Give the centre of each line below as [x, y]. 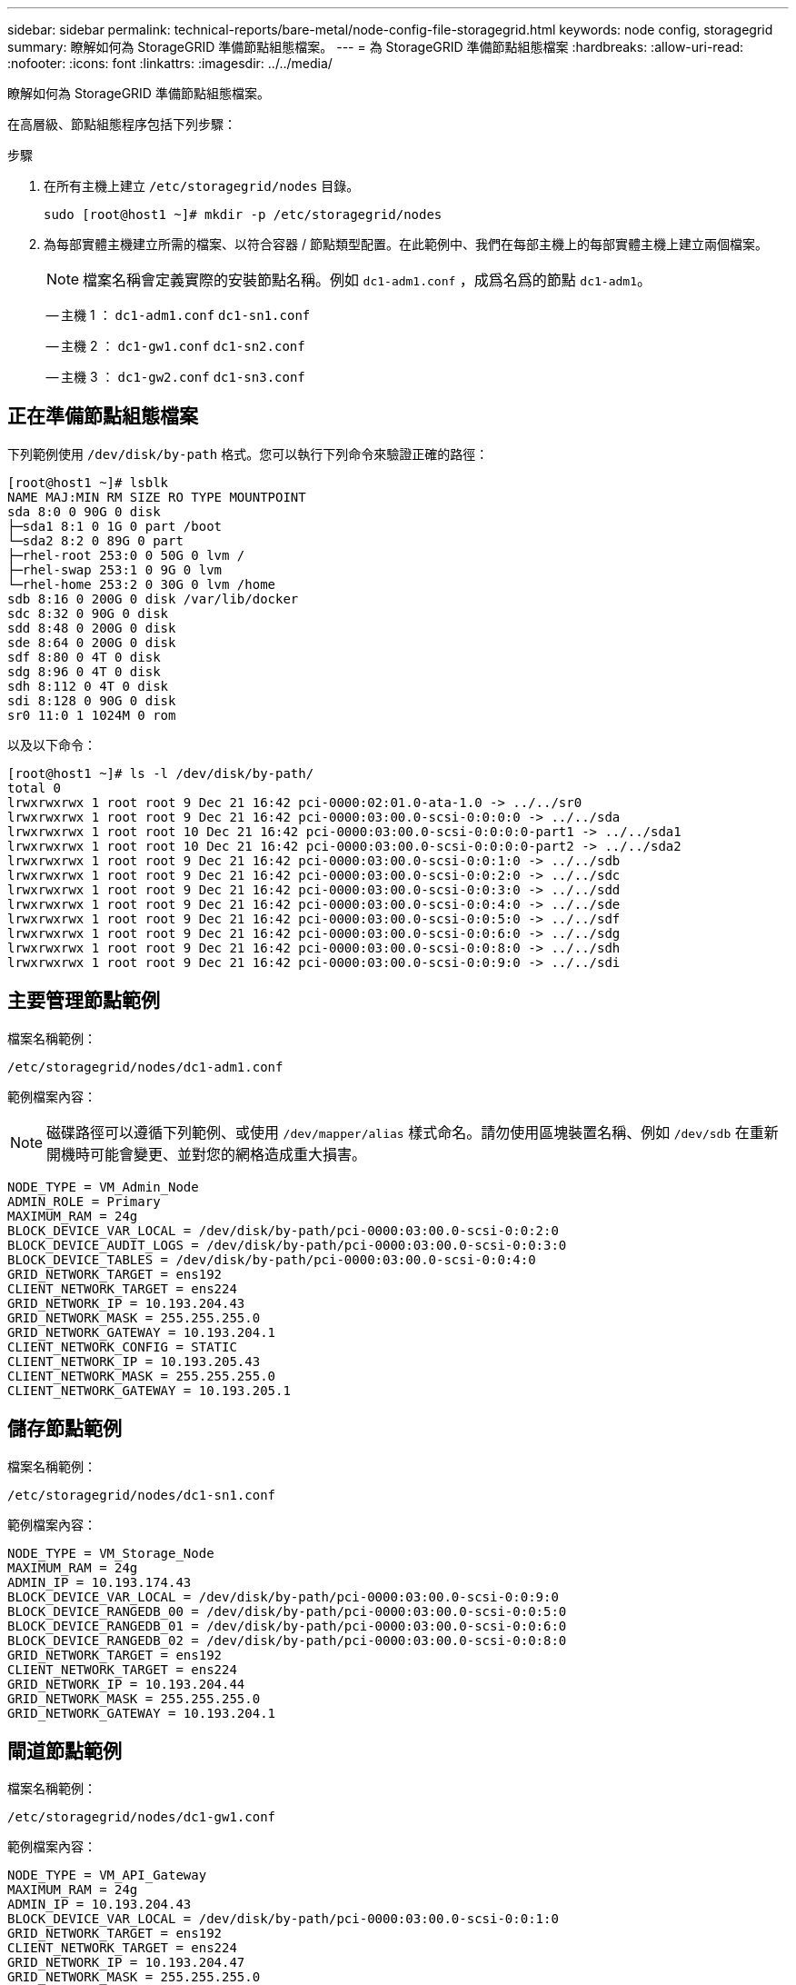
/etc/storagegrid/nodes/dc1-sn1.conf [142, 1495]
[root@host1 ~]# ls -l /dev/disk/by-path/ [161, 773]
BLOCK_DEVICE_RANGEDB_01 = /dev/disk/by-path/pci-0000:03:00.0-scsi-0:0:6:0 [287, 1626]
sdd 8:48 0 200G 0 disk [92, 628]
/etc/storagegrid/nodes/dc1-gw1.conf [142, 1817]
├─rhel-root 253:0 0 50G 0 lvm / [126, 555]
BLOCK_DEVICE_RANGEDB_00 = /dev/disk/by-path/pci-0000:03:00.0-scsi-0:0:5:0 [287, 1611]
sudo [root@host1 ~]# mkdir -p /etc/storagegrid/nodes [243, 214]
